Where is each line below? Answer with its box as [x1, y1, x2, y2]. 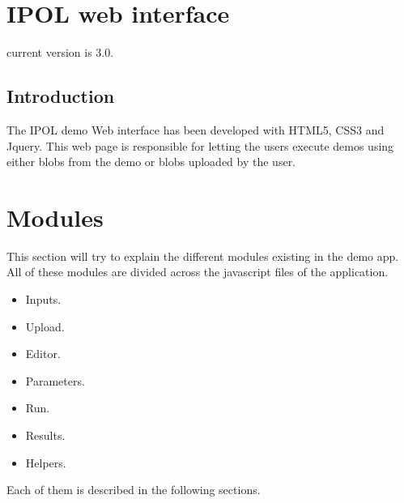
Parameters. [25, 372, 85, 389]
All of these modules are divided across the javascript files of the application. [6, 263, 389, 280]
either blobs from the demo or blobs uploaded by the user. [6, 153, 296, 170]
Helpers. [25, 454, 66, 471]
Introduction [6, 83, 115, 109]
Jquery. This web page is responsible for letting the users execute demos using [6, 137, 394, 154]
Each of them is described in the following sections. [6, 481, 261, 498]
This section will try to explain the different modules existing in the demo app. [6, 247, 399, 264]
